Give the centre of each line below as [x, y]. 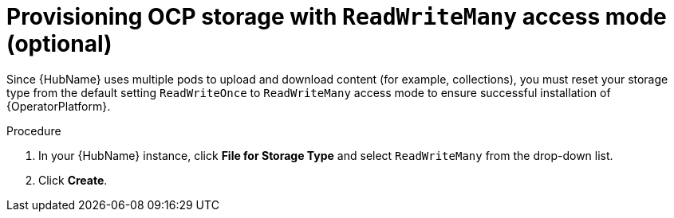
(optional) [59, 44]
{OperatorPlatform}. [59, 106]
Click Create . [73, 180]
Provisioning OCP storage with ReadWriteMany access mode [337, 17]
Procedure [34, 130]
